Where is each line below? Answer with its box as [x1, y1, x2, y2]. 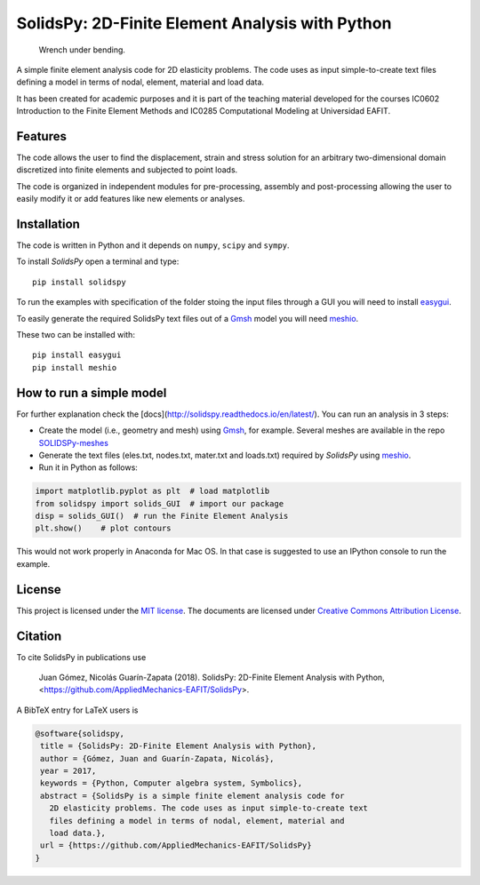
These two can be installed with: [16, 330, 135, 340]
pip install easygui [32, 350, 122, 360]
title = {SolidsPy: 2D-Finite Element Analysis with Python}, [40, 741, 317, 751]
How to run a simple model [16, 385, 167, 400]
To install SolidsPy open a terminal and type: [16, 256, 180, 267]
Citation [16, 628, 62, 643]
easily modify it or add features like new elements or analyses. [16, 194, 245, 204]
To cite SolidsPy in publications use [16, 651, 147, 662]
